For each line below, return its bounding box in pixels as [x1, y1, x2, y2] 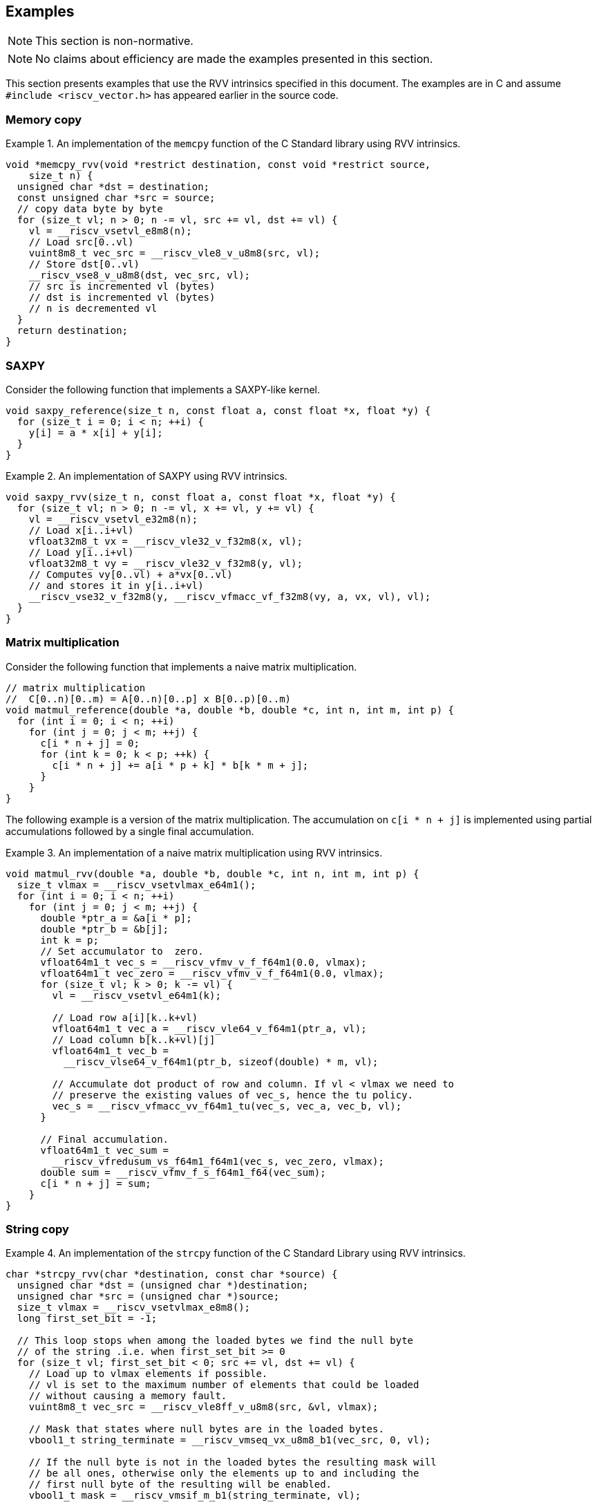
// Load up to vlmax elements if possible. [28, 1368, 268, 1380]
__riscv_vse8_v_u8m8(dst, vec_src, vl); [28, 270, 251, 281]
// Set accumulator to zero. [40, 945, 204, 957]
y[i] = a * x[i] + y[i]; [28, 427, 163, 438]
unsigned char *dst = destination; [17, 181, 210, 193]
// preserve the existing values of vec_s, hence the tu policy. [52, 1089, 414, 1101]
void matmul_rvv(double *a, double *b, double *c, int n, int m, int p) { [6, 868, 419, 879]
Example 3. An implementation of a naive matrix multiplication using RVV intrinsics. [6, 846, 383, 859]
